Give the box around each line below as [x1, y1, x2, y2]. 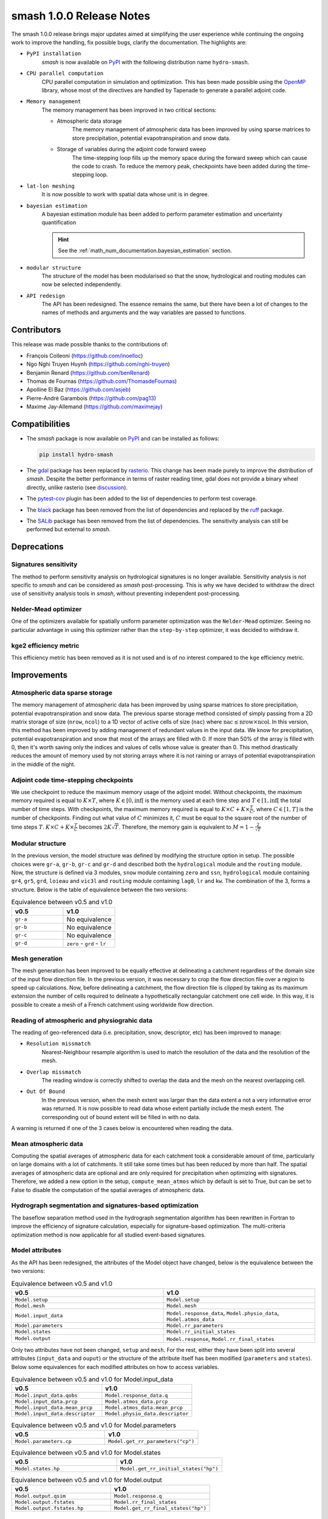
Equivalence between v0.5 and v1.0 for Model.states [11, 1448, 161, 1456]
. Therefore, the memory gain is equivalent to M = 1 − [118, 823, 255, 831]
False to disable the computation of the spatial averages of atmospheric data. [11, 1186, 205, 1193]
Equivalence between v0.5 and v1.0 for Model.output [11, 1476, 162, 1484]
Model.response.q [114, 1493, 162, 1500]
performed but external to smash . [26, 526, 111, 533]
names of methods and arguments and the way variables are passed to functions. [41, 309, 246, 316]
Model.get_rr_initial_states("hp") [120, 1466, 219, 1472]
